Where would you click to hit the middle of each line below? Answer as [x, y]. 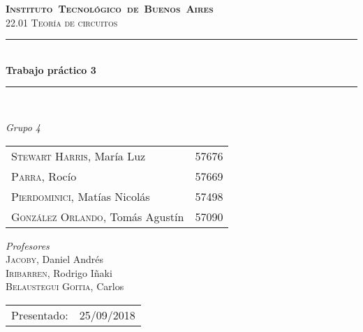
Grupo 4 [23, 127]
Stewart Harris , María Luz [79, 156]
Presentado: [40, 315]
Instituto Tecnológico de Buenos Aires [110, 8]
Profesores [28, 245]
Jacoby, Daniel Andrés [54, 259]
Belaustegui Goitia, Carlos [65, 286]
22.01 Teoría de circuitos [62, 22]
